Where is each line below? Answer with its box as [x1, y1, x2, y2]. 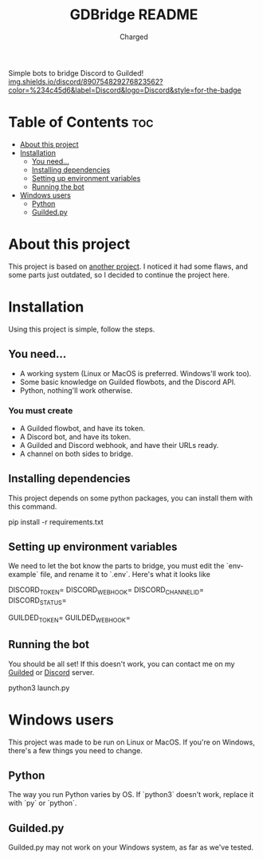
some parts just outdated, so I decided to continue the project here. [8, 269, 230, 280]
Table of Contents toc [8, 113, 154, 132]
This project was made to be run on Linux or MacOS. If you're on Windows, [8, 737, 255, 747]
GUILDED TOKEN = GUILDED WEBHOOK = [8, 613, 131, 624]
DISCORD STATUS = [8, 595, 67, 607]
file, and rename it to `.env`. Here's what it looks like [40, 570, 211, 579]
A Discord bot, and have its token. [19, 432, 131, 442]
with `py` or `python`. [8, 799, 77, 808]
